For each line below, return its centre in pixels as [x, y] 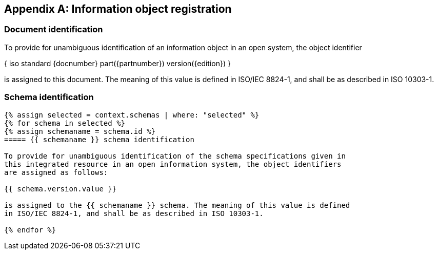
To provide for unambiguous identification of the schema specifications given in [175, 156]
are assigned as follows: [56, 172]
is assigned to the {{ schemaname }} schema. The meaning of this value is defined [177, 205]
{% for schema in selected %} [65, 123]
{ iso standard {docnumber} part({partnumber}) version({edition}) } [117, 63]
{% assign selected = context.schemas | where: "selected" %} [132, 115]
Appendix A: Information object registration [118, 9]
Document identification [54, 30]
